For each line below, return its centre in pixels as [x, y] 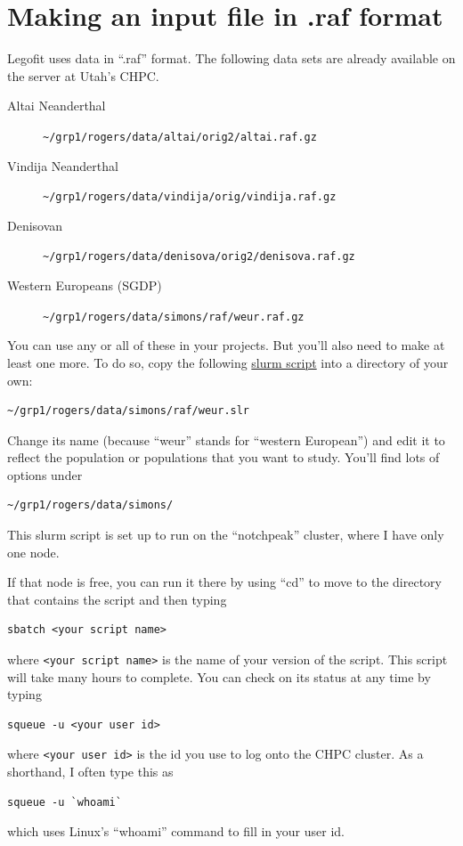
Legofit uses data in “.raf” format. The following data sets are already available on [231, 58]
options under [45, 474]
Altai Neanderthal [57, 106]
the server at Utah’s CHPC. [83, 75]
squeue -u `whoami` [65, 802]
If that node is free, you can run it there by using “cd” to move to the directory [224, 582]
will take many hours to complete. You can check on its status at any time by [219, 676]
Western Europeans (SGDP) [85, 285]
